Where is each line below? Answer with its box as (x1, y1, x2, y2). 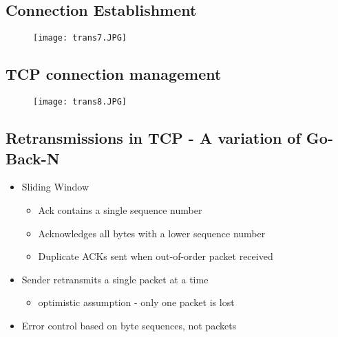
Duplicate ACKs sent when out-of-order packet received (38, 249, 273, 263)
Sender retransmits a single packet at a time (21, 272, 209, 286)
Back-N (6, 147, 60, 168)
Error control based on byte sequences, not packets (21, 318, 237, 332)
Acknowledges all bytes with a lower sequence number (38, 226, 266, 240)
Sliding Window (21, 180, 89, 194)
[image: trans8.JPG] (33, 97, 127, 107)
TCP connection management (6, 63, 222, 85)
